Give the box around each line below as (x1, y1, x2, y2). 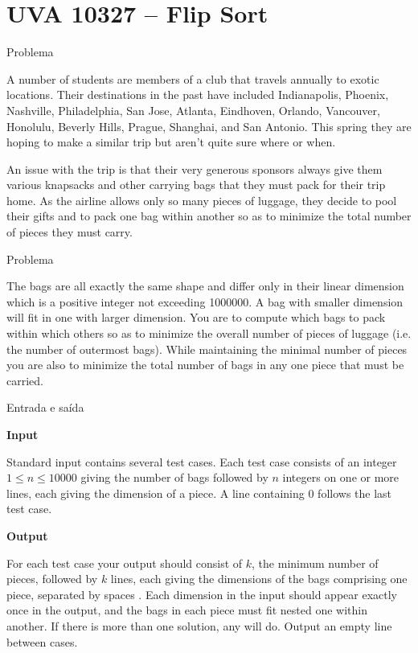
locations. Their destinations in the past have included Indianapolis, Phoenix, (6, 86, 389, 103)
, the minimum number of (252, 554, 379, 571)
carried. (6, 372, 43, 388)
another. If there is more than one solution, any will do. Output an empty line (6, 617, 392, 634)
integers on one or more (282, 469, 400, 486)
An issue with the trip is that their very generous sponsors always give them (6, 160, 383, 177)
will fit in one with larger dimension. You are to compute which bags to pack (6, 309, 386, 326)
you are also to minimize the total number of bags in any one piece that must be (6, 356, 404, 373)
